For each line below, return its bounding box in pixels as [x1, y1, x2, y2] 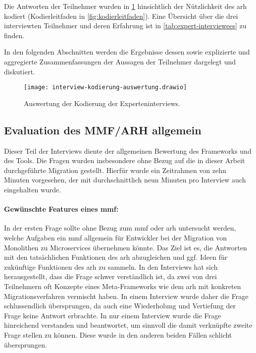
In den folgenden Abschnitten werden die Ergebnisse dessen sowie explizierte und [4, 47, 250, 57]
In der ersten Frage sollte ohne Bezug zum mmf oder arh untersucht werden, [4, 223, 236, 233]
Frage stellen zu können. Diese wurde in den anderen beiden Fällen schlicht [4, 329, 232, 340]
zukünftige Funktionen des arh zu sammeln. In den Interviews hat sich [4, 261, 218, 272]
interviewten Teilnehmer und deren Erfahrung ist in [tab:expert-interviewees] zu [4, 20, 247, 31]
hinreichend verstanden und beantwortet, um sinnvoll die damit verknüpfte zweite [4, 320, 253, 330]
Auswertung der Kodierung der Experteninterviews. [24, 98, 181, 108]
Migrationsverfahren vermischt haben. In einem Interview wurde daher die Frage [4, 291, 249, 301]
